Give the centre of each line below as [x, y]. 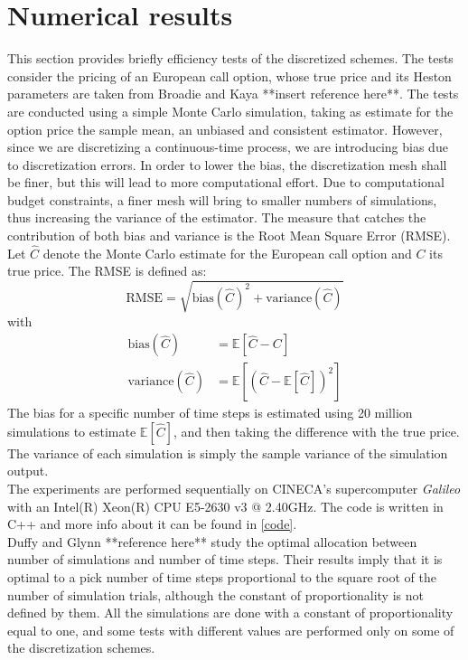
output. [28, 471]
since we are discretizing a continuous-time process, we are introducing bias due [228, 147]
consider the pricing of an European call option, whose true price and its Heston [229, 75]
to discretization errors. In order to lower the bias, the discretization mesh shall [227, 164]
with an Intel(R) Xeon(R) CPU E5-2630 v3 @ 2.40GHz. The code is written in [225, 506]
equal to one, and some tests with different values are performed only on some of [231, 630]
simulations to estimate [72, 431]
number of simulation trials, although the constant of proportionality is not [215, 594]
